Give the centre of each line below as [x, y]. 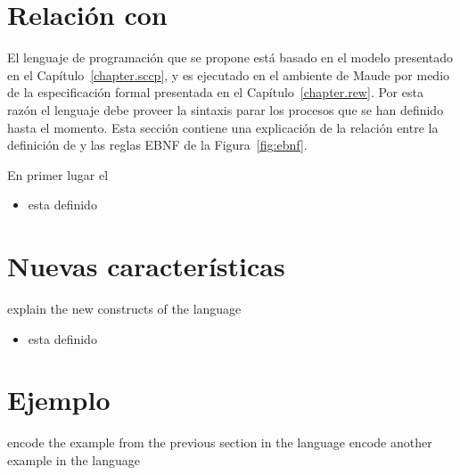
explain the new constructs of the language [124, 308]
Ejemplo [59, 400]
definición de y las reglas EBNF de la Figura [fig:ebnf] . [157, 145]
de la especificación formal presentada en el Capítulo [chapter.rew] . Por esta [215, 92]
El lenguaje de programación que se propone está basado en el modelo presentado [230, 57]
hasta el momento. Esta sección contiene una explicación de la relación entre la [223, 127]
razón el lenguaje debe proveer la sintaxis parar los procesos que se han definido [226, 109]
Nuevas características [146, 266]
